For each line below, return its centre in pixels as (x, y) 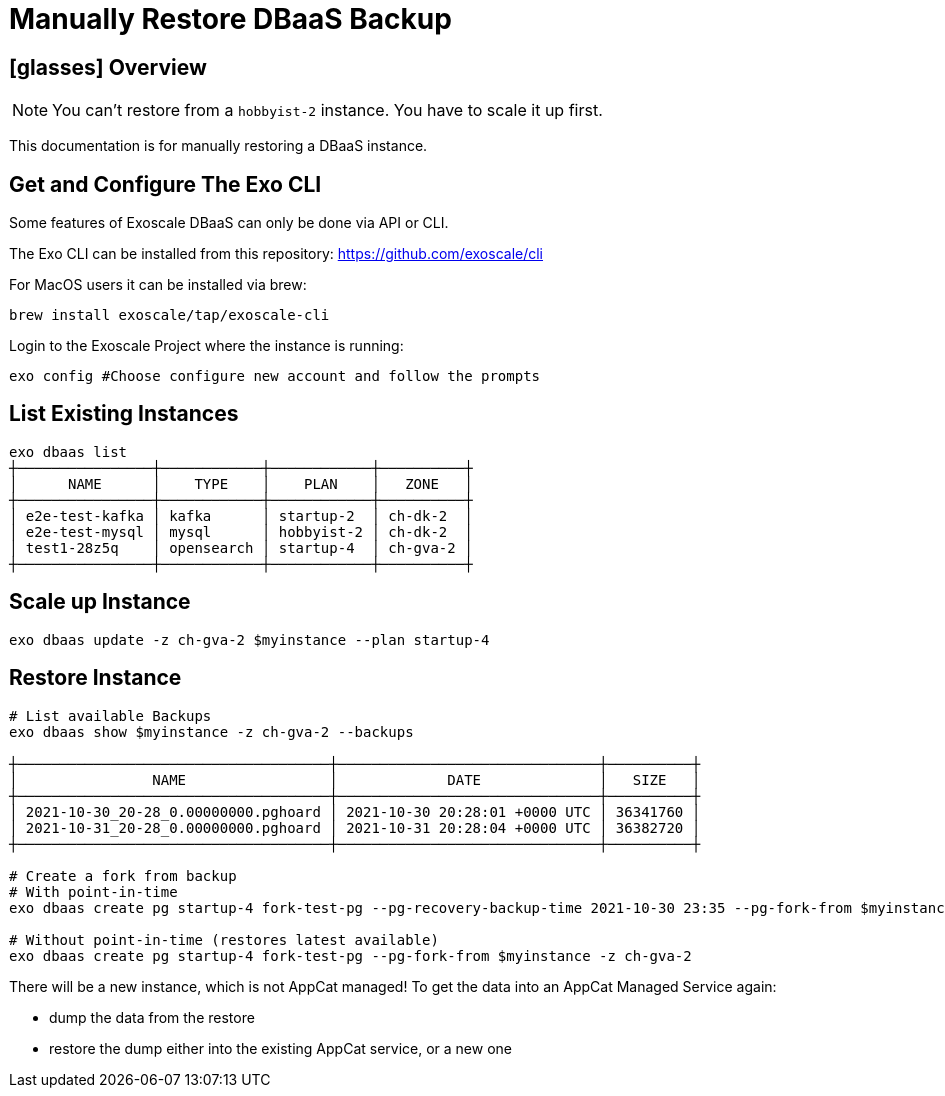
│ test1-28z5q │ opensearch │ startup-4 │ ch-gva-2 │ (241, 547)
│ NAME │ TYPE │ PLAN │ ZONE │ (241, 483)
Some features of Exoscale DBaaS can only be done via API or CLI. (229, 223)
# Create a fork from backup (123, 875)
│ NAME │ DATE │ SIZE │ (355, 779)
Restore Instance (95, 678)
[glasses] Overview (108, 67)
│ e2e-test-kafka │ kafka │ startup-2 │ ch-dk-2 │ (241, 515)
